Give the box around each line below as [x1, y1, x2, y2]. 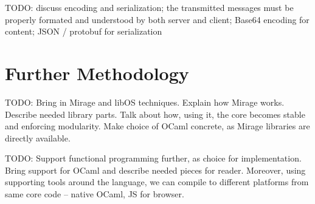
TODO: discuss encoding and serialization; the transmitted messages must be [5, 1, 294, 13]
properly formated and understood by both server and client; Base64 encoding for [5, 13, 310, 25]
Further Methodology [5, 60, 189, 85]
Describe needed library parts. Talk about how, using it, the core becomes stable [5, 107, 305, 120]
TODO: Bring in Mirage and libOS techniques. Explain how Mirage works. [5, 95, 285, 108]
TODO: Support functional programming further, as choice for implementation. [5, 152, 302, 165]
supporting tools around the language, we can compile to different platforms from [5, 175, 309, 188]
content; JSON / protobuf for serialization [5, 25, 162, 38]
